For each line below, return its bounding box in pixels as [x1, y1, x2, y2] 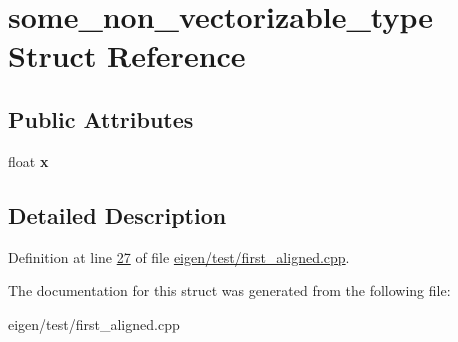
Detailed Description [8, 199, 227, 230]
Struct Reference [8, 35, 246, 76]
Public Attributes [8, 103, 194, 134]
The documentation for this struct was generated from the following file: [8, 280, 451, 301]
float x [8, 150, 49, 171]
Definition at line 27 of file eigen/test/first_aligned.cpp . [8, 246, 350, 267]
